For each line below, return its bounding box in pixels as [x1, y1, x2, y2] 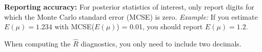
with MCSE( [54, 21, 95, 32]
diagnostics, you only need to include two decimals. [80, 38, 241, 48]
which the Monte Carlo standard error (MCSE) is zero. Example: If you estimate [4, 11, 258, 22]
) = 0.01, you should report [116, 21, 203, 32]
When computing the [4, 38, 71, 48]
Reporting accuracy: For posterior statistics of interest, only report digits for [4, 2, 254, 12]
